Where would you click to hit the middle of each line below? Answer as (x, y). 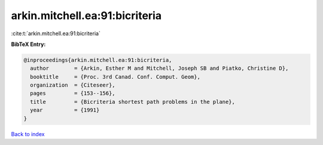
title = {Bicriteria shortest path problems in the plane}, (133, 102)
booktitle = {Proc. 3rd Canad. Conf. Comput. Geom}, (115, 77)
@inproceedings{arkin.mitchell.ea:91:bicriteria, (98, 60)
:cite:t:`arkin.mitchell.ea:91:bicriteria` (56, 33)
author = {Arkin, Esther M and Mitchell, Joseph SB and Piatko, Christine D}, (159, 68)
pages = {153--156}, (73, 93)
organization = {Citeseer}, (73, 85)
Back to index (28, 134)
